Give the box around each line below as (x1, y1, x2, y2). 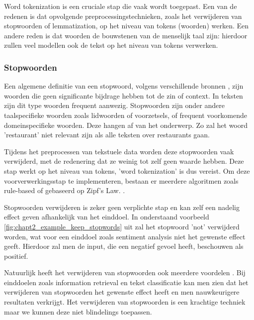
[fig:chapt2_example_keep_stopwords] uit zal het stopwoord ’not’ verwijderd (4, 221, 240, 231)
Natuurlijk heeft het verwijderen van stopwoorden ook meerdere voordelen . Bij (4, 267, 246, 278)
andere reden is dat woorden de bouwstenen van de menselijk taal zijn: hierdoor (4, 30, 248, 40)
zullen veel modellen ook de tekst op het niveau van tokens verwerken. (4, 40, 218, 50)
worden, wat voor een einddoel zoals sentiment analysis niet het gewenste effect (4, 231, 246, 241)
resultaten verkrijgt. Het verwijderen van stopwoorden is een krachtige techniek (4, 297, 246, 307)
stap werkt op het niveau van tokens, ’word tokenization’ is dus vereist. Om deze (4, 165, 250, 176)
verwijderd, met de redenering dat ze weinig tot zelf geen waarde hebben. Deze (4, 156, 244, 166)
